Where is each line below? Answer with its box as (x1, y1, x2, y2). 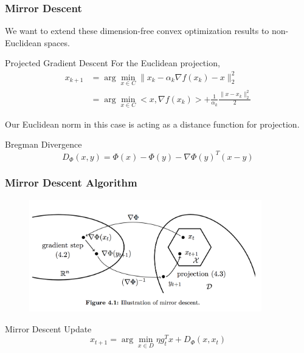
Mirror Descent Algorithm (5, 175, 137, 190)
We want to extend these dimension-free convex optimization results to (5, 24, 269, 37)
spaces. (44, 36, 70, 49)
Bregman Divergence (5, 138, 82, 151)
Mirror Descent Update (5, 322, 92, 335)
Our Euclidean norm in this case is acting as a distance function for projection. (5, 117, 300, 130)
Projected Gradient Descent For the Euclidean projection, (5, 57, 220, 69)
